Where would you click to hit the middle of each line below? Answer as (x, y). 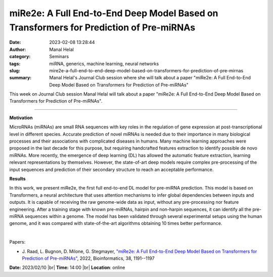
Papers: (17, 242)
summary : (20, 78)
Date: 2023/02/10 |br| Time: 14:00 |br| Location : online (67, 267)
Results (17, 178)
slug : (15, 70)
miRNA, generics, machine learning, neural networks (104, 64)
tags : (15, 64)
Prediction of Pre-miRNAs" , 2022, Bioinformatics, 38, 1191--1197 (88, 258)
